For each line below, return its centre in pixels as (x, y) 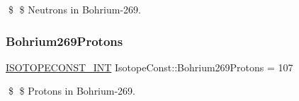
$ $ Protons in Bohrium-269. (72, 91)
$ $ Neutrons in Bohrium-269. (74, 9)
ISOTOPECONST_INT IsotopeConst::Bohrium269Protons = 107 (149, 67)
